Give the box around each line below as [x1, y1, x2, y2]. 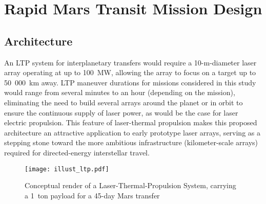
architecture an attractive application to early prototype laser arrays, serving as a [4, 127, 260, 138]
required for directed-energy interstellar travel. [4, 147, 150, 157]
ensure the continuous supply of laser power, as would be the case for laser [4, 107, 238, 118]
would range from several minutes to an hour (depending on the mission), [4, 87, 235, 98]
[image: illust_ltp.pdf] [25, 165, 109, 173]
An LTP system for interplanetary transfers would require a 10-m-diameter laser [4, 57, 257, 67]
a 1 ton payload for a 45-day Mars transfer [25, 190, 160, 200]
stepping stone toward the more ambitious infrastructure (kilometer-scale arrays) [4, 137, 258, 148]
